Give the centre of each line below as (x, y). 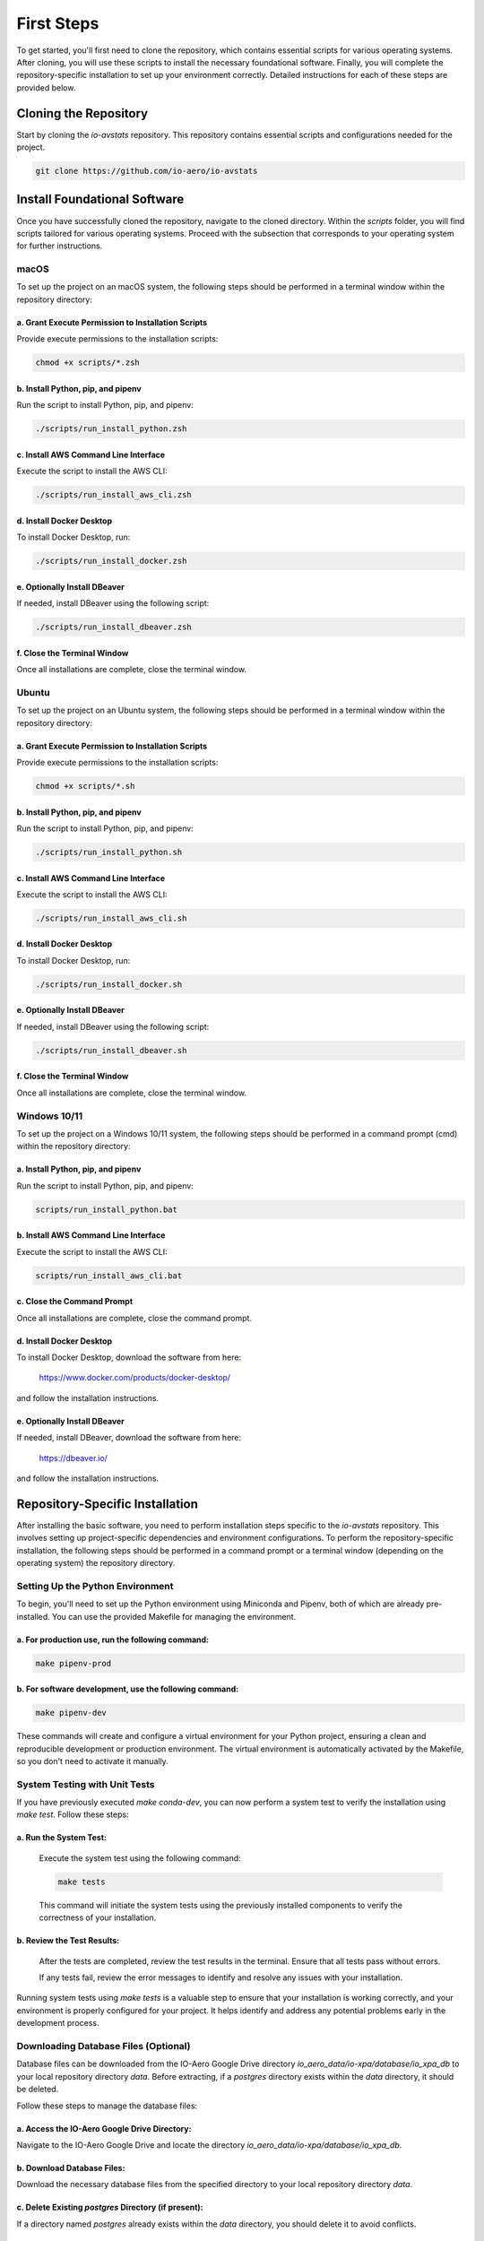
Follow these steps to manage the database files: (107, 2106)
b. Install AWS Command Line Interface (91, 1235)
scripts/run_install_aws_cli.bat (109, 1276)
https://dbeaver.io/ (73, 1458)
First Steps (58, 23)
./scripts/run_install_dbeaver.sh (111, 1050)
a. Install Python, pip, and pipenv (79, 1169)
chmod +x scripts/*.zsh (88, 363)
